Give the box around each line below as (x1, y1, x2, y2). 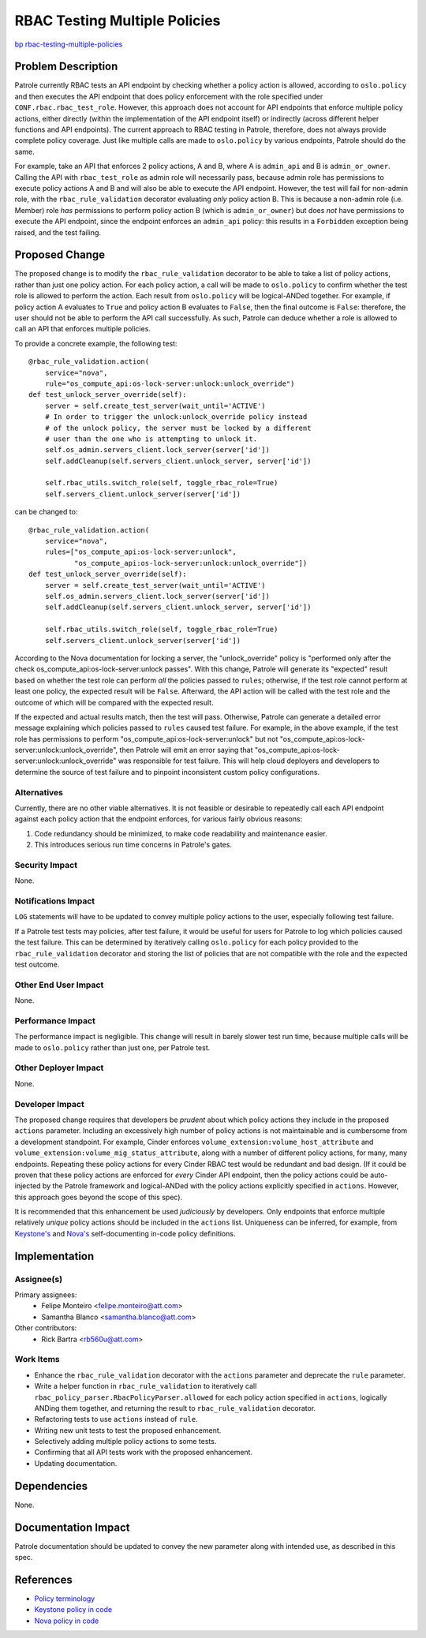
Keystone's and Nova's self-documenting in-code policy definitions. (14, 1228, 236, 1238)
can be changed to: (14, 507, 78, 517)
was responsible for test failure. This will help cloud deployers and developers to (118, 756, 380, 765)
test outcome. (14, 959, 60, 969)
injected (14, 1181, 41, 1191)
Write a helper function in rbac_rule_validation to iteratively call (34, 1382, 257, 1391)
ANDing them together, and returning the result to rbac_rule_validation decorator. (34, 1403, 316, 1412)
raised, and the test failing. (14, 227, 102, 237)
